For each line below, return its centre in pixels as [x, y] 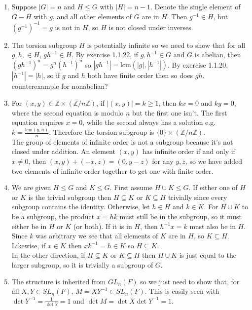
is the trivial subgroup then [70, 197]
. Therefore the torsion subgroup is [102, 132]
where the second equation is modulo [68, 112]
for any [163, 161]
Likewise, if [29, 245]
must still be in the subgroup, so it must [180, 216]
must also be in [213, 226]
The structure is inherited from [59, 281]
